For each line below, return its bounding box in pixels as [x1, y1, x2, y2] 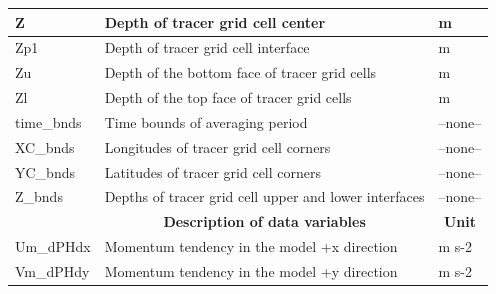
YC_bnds [15, 161, 75, 182]
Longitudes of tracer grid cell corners [104, 136, 331, 157]
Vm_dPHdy [15, 260, 90, 281]
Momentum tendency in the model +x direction [104, 236, 398, 257]
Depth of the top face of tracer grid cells [104, 87, 352, 108]
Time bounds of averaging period [104, 111, 308, 132]
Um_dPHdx [15, 236, 91, 257]
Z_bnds [15, 186, 63, 207]
